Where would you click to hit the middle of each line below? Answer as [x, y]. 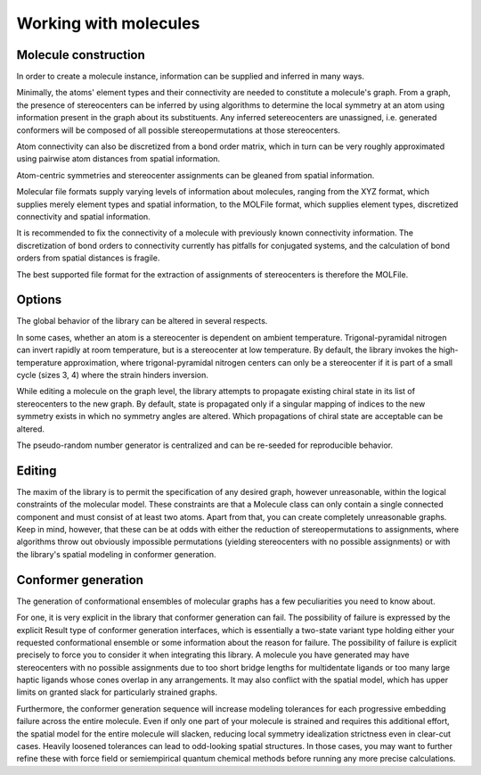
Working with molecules [108, 23]
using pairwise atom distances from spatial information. [118, 159]
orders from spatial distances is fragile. [88, 258]
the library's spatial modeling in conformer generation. [116, 554]
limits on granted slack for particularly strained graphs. [117, 692]
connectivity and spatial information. [83, 216]
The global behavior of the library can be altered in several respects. [142, 321]
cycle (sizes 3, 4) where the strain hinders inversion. [113, 375]
